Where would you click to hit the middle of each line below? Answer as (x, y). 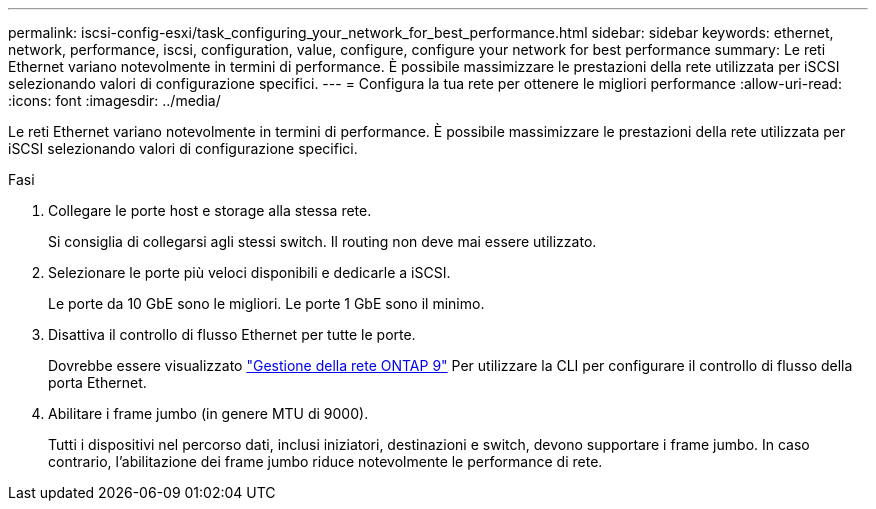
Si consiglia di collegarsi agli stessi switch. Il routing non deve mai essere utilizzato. (322, 241)
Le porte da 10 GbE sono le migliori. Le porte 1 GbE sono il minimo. (266, 303)
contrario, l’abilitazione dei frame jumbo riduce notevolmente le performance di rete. (325, 461)
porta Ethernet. (97, 382)
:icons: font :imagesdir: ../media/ (114, 100)
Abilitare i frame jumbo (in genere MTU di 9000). (208, 413)
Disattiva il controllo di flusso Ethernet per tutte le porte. (232, 334)
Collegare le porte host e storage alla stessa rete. (210, 210)
